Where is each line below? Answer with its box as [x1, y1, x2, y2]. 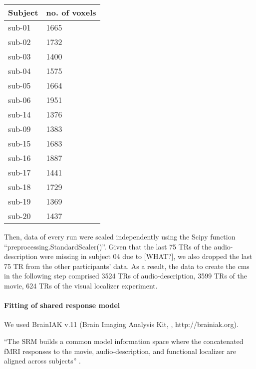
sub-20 [8, 210, 31, 221]
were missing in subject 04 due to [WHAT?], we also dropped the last [39, 251, 253, 261]
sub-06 [8, 94, 31, 105]
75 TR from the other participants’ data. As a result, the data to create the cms [4, 260, 250, 271]
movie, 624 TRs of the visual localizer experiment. [4, 280, 158, 290]
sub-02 [8, 36, 31, 47]
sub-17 [8, 166, 31, 178]
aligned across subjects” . [4, 355, 81, 366]
